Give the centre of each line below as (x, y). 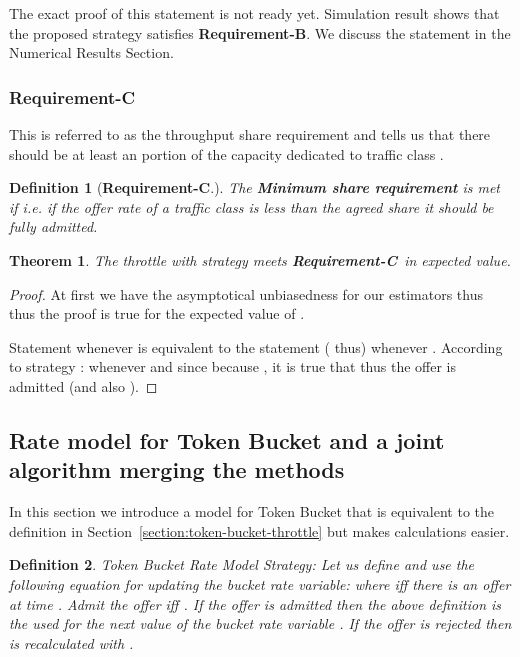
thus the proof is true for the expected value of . (157, 313)
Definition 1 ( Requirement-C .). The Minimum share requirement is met (254, 187)
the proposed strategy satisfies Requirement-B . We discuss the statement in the (260, 32)
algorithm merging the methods (177, 469)
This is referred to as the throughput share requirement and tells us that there (250, 134)
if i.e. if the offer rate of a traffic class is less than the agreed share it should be (251, 206)
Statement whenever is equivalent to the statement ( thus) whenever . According (256, 346)
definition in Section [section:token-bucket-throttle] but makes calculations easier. (259, 530)
